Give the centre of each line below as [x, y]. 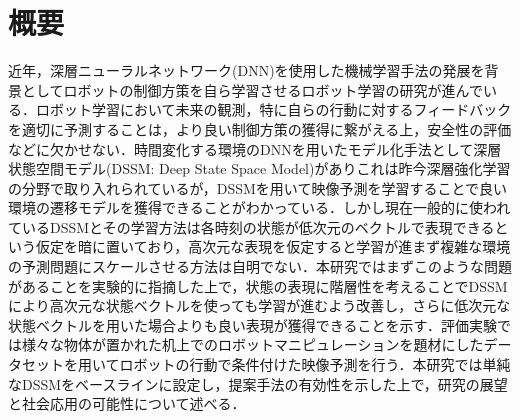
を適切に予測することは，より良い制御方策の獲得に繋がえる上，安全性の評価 [260, 128]
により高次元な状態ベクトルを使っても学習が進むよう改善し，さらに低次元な [259, 305]
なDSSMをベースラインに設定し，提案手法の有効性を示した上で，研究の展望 [258, 383]
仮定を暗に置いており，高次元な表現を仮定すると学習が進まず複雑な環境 [273, 246]
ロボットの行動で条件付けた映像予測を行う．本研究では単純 [315, 364]
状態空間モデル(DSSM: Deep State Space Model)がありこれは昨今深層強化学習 [259, 168]
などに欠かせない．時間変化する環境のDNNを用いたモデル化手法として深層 [255, 148]
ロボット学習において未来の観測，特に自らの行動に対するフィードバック [273, 109]
